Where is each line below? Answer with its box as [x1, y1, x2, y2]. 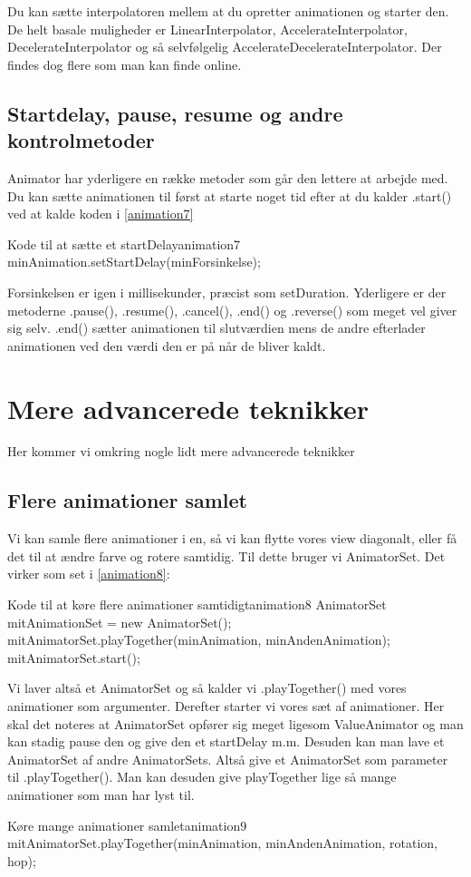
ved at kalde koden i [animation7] [7, 204, 194, 223]
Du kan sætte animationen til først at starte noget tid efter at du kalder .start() [7, 186, 452, 205]
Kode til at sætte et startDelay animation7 [7, 234, 241, 253]
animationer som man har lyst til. [7, 784, 195, 804]
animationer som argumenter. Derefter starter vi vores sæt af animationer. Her [7, 696, 445, 715]
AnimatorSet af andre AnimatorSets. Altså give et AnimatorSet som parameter [7, 749, 448, 768]
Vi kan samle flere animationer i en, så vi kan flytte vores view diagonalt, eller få [7, 529, 457, 548]
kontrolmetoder [7, 126, 155, 154]
